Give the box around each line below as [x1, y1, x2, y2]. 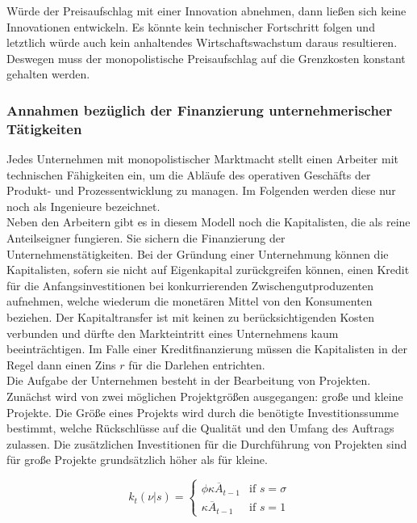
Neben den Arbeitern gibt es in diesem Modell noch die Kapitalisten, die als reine [6, 213, 411, 230]
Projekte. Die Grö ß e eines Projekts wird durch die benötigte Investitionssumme [6, 403, 399, 420]
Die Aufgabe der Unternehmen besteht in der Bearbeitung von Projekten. [6, 372, 371, 389]
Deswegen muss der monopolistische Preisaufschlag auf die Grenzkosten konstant [6, 49, 406, 66]
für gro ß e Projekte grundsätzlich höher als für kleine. [6, 451, 268, 468]
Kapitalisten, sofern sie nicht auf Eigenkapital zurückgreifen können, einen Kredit [6, 261, 410, 278]
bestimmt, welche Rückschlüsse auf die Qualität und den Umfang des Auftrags [6, 420, 394, 437]
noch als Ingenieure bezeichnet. [6, 197, 161, 214]
